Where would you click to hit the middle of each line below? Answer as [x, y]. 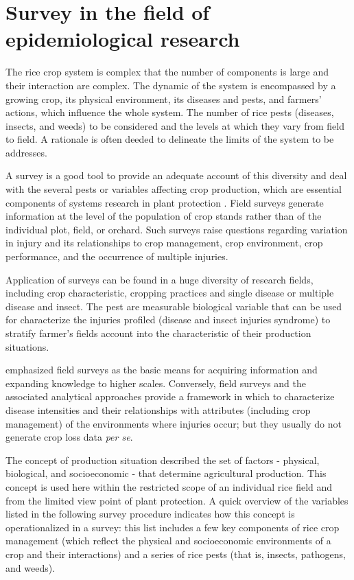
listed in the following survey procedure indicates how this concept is [150, 514]
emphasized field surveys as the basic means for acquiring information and [162, 370]
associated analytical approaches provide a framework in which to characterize [170, 396]
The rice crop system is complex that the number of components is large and [167, 72]
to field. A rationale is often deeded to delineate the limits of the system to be [170, 139]
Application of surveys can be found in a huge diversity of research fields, [160, 279]
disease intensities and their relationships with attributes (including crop [158, 409]
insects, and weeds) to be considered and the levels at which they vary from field [175, 125]
